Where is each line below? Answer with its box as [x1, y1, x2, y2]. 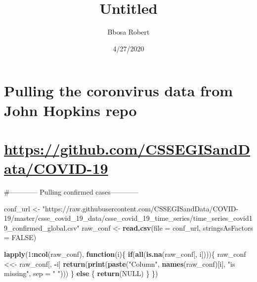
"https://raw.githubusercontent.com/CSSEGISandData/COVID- [42, 203, 239, 213]
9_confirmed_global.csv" [4, 222, 80, 233]
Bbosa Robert [107, 27, 150, 37]
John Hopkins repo [4, 100, 137, 120]
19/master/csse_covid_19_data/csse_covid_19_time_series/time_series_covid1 [4, 213, 253, 223]
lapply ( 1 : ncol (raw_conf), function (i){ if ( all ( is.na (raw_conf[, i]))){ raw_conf [4, 248, 246, 259]
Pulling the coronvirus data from [4, 81, 233, 101]
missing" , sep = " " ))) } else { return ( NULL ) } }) [4, 268, 158, 279]
